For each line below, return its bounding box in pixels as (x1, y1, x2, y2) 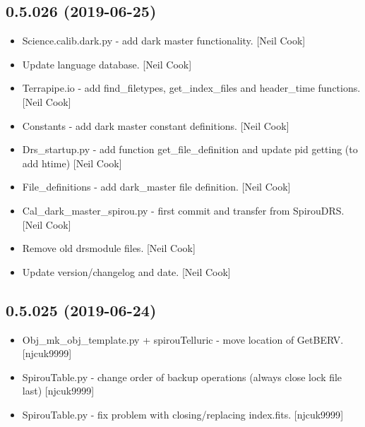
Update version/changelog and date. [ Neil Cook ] (22, 264, 231, 279)
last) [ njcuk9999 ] (22, 383, 95, 398)
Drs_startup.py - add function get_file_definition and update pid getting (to (22, 142, 358, 157)
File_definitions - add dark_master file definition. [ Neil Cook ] (22, 179, 291, 194)
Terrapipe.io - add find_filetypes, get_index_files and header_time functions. (22, 80, 361, 95)
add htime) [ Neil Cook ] (22, 155, 122, 170)
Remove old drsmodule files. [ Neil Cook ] (22, 241, 196, 255)
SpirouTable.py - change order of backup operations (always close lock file (22, 369, 342, 384)
